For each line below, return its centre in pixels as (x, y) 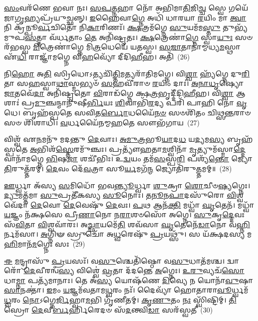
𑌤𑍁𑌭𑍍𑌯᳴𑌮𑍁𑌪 (235, 27)
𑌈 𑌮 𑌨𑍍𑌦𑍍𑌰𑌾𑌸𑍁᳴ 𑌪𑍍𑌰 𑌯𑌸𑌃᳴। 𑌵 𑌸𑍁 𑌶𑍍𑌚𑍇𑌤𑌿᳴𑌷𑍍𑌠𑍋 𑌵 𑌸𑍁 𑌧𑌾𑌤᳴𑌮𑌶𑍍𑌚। (115, 260)
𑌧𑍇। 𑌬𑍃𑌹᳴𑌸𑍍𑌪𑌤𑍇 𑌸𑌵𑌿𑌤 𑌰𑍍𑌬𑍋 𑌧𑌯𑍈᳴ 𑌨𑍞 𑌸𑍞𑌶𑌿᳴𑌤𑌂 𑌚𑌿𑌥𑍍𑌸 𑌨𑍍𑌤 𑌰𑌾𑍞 (128, 112)
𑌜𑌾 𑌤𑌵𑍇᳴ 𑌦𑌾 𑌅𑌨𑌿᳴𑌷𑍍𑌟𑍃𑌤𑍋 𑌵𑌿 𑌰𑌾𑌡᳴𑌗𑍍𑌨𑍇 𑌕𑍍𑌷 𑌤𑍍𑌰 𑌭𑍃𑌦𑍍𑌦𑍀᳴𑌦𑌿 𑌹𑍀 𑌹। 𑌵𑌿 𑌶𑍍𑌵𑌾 (119, 93)
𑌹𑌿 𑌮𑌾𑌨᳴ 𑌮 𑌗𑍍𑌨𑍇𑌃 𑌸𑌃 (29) (45, 244)
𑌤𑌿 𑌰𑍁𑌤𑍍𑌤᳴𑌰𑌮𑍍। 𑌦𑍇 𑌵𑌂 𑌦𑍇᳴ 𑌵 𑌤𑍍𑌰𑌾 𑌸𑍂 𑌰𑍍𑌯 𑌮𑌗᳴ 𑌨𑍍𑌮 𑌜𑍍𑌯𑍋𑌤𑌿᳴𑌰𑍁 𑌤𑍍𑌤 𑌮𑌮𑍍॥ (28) (118, 168)
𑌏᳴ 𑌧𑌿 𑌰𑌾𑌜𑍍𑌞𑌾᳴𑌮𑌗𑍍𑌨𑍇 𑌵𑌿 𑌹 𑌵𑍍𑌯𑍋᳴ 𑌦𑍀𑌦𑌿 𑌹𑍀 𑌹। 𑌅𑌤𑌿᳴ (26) (97, 56)
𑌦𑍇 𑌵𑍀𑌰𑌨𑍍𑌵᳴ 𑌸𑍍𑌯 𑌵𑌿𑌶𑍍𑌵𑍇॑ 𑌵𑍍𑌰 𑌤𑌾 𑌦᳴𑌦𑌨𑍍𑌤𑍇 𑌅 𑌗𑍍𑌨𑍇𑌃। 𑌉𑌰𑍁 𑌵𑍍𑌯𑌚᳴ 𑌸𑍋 (134, 270)
